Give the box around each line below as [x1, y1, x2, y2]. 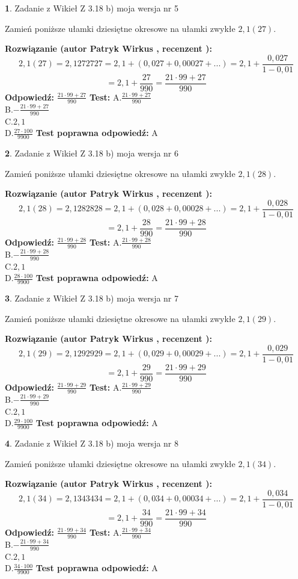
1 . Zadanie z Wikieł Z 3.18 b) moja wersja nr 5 [5, 2, 179, 14]
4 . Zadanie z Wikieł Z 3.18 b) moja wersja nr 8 [5, 436, 179, 449]
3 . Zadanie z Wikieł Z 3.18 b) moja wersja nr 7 [5, 291, 179, 304]
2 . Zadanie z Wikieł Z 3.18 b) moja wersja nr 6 [5, 146, 179, 159]
